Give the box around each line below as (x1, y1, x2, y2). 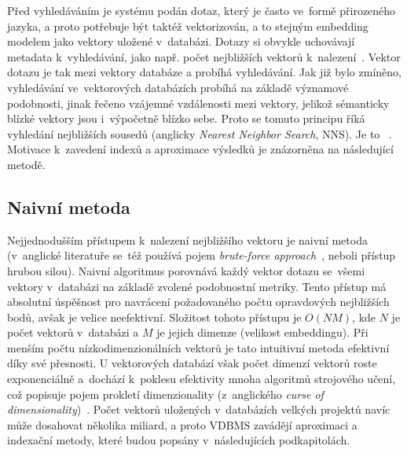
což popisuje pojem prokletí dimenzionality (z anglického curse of (7, 385, 324, 402)
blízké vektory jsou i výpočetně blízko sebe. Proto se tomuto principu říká (7, 110, 365, 127)
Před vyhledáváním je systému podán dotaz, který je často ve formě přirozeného (7, 2, 396, 18)
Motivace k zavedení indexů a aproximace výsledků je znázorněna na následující (7, 141, 394, 157)
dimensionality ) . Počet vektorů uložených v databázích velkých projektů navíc (7, 401, 390, 418)
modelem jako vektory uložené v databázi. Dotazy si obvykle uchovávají (7, 33, 355, 50)
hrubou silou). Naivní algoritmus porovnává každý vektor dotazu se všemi (7, 262, 365, 278)
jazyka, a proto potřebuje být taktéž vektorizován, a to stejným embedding (7, 17, 368, 34)
